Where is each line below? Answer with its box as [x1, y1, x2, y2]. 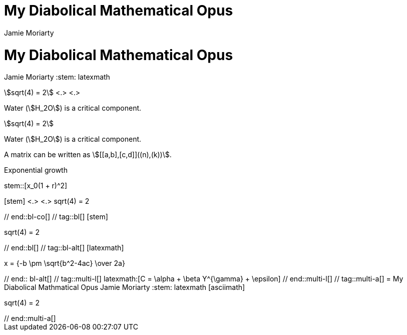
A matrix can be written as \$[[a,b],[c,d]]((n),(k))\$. [4, 150, 172, 159]
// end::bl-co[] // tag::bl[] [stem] [4, 212, 108, 221]
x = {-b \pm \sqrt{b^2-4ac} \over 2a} [4, 259, 125, 268]
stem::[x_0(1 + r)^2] [4, 181, 68, 190]
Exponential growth [4, 166, 68, 175]
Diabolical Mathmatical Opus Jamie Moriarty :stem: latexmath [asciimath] [4, 283, 245, 292]
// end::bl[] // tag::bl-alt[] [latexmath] [4, 243, 124, 252]
